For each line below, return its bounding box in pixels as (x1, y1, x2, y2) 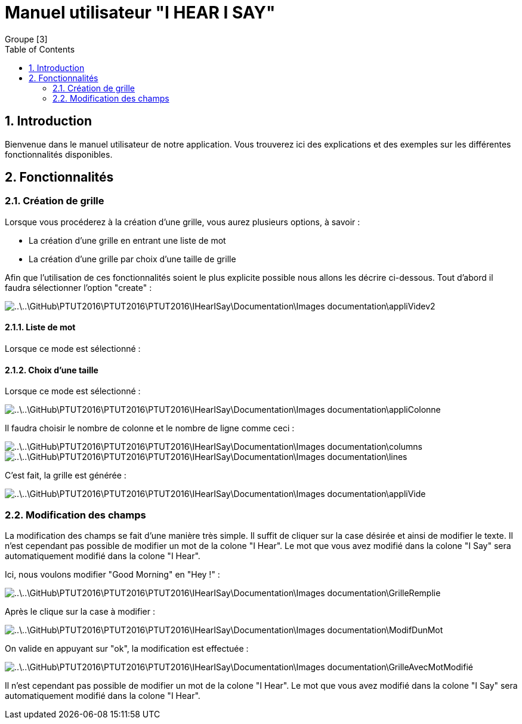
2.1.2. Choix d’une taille (5, 364, 98, 375)
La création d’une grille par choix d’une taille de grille (29, 253, 236, 264)
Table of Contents (5, 44, 75, 54)
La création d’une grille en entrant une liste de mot (29, 235, 226, 246)
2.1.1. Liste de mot (5, 322, 76, 333)
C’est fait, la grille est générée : (5, 470, 126, 481)
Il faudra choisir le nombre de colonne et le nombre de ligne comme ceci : (5, 423, 295, 434)
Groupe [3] (5, 33, 48, 44)
